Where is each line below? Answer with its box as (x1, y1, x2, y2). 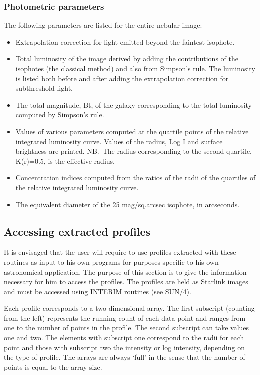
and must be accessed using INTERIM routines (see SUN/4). (4, 286, 191, 296)
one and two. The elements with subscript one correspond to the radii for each (4, 332, 244, 343)
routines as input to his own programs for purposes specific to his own (4, 256, 219, 267)
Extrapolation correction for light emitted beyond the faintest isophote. (15, 36, 235, 47)
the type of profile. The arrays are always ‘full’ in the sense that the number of (4, 352, 245, 362)
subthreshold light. (15, 83, 73, 93)
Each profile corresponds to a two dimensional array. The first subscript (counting (4, 303, 255, 313)
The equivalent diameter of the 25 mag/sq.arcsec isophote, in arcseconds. (15, 199, 240, 209)
